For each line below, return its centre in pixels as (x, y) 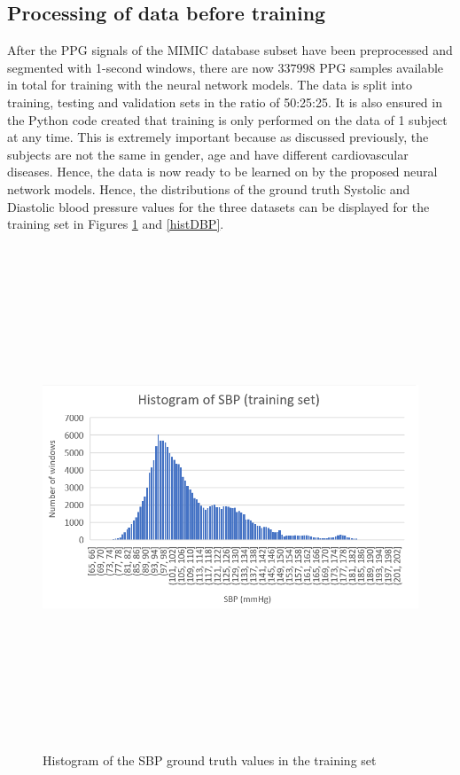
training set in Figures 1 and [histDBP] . (116, 224)
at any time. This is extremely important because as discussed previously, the (218, 137)
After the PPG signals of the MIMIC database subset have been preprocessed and (230, 50)
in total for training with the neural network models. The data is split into (210, 85)
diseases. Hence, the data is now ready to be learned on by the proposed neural (222, 172)
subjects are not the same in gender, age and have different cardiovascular (208, 154)
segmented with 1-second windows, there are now (140, 67)
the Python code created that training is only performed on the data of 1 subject (227, 119)
